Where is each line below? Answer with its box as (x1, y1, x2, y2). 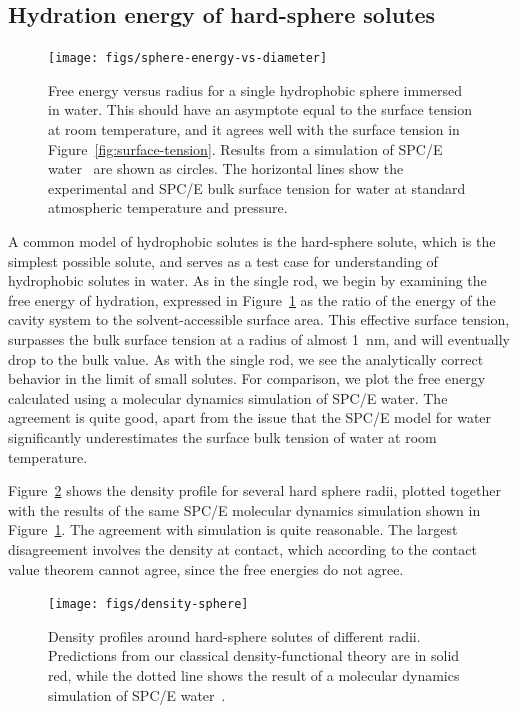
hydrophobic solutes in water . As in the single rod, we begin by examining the (8, 270, 487, 291)
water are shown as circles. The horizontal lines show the (48, 158, 404, 179)
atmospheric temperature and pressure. (48, 197, 288, 218)
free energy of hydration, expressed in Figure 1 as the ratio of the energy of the (8, 289, 496, 310)
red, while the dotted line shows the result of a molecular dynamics (48, 664, 460, 685)
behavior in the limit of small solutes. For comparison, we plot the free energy (8, 368, 486, 389)
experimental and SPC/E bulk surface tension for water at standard (48, 177, 466, 198)
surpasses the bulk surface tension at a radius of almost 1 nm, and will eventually (8, 328, 511, 349)
